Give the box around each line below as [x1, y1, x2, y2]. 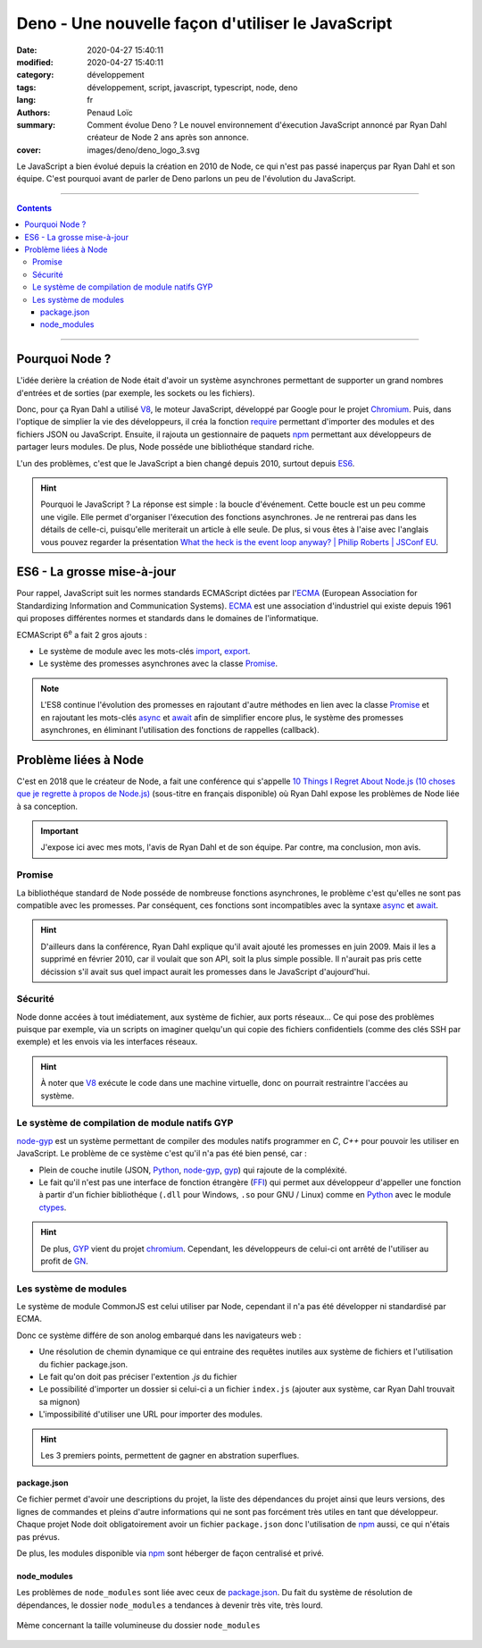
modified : [16, 56, 54, 67]
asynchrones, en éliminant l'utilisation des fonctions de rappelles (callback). [40, 724, 320, 735]
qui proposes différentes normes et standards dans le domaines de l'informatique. [16, 613, 319, 624]
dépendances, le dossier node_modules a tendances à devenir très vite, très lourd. [16, 1600, 323, 1610]
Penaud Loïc [87, 107, 133, 118]
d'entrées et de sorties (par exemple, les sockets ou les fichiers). [16, 387, 255, 398]
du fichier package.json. [38, 1358, 129, 1369]
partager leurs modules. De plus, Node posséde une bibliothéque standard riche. [16, 441, 315, 452]
